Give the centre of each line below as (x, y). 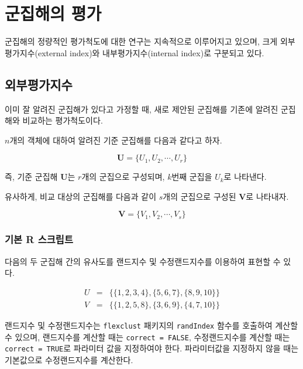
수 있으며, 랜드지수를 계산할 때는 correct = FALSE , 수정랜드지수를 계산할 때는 (147, 336)
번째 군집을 (192, 177)
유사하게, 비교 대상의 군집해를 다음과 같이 (81, 196)
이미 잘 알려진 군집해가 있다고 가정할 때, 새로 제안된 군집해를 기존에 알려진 (142, 109)
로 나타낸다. (245, 177)
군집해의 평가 (53, 13)
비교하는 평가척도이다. (63, 120)
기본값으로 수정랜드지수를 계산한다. (69, 359)
